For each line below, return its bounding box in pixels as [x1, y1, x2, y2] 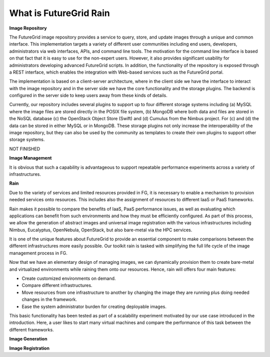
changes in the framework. [21, 296, 77, 302]
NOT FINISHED [9, 146, 40, 152]
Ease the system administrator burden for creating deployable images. [21, 303, 167, 309]
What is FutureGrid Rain [9, 8, 110, 19]
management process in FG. [9, 250, 67, 256]
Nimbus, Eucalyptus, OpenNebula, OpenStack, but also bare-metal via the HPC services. [9, 227, 192, 233]
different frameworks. [9, 326, 54, 332]
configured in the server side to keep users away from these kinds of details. [9, 93, 167, 99]
